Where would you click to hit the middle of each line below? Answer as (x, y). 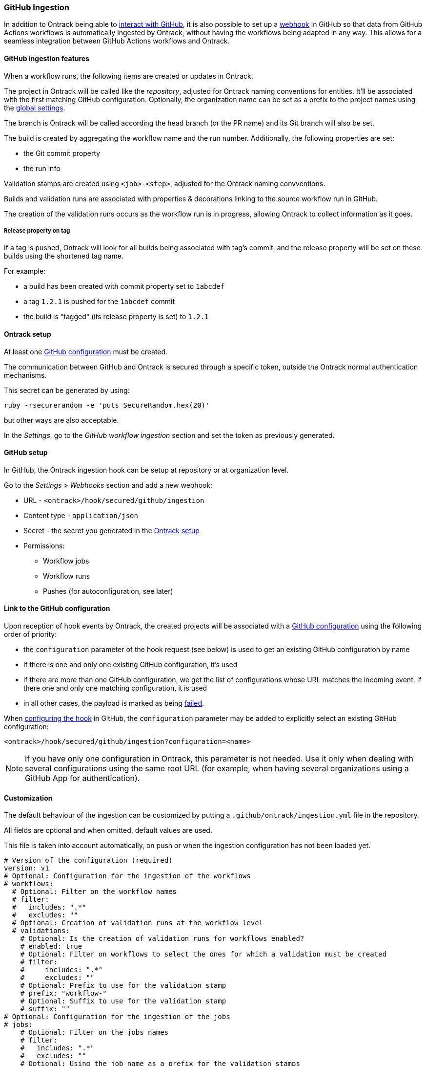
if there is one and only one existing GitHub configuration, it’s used (131, 665)
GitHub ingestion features (47, 58)
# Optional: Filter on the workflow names (94, 892)
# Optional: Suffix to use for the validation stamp (123, 1001)
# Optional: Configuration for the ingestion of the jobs (117, 1017)
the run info (42, 168)
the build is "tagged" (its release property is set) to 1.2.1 (116, 317)
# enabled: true (51, 946)
